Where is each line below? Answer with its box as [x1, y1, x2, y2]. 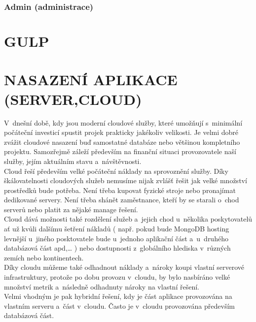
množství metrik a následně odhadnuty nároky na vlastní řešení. [4, 281, 199, 291]
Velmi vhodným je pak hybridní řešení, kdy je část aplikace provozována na [4, 291, 232, 301]
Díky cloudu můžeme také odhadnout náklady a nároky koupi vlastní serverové [4, 262, 245, 272]
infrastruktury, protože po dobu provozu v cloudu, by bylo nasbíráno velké [4, 272, 230, 282]
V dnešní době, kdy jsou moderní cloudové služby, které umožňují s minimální [4, 117, 243, 128]
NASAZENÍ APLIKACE [4, 69, 178, 90]
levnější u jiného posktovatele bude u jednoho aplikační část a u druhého [4, 233, 228, 243]
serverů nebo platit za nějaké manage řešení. [4, 204, 138, 214]
